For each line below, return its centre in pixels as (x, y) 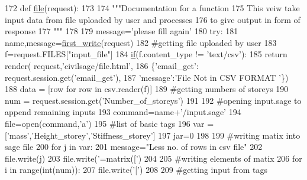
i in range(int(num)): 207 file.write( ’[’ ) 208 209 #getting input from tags (136, 170)
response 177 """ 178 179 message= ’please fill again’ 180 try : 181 (122, 31)
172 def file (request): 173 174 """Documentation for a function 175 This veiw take (152, 8)
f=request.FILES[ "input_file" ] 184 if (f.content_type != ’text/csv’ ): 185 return (146, 54)
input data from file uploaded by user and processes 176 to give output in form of (153, 19)
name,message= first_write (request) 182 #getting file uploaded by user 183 (141, 42)
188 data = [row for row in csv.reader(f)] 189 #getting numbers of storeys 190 (147, 89)
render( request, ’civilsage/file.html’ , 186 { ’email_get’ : (102, 65)
